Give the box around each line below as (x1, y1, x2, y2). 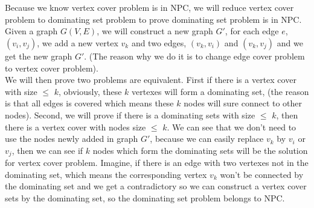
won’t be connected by (220, 168, 304, 180)
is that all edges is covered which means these (5, 97, 174, 109)
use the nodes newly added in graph (5, 132, 138, 145)
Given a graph (5, 25, 58, 37)
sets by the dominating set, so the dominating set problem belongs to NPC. (5, 191, 285, 204)
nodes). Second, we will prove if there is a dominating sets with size (5, 108, 255, 121)
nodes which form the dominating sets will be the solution (92, 144, 308, 156)
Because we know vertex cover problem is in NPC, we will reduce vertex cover (5, 1, 294, 14)
